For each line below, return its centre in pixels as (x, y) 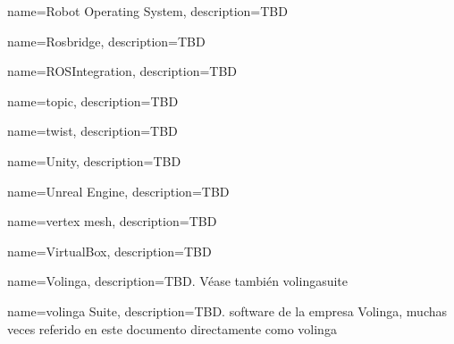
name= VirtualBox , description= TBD (109, 251)
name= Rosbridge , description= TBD (106, 41)
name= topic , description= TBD (93, 101)
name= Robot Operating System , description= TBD (147, 11)
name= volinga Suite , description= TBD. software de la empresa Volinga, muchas (227, 310)
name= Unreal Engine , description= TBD (118, 191)
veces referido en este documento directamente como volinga (172, 328)
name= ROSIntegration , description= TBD (122, 71)
